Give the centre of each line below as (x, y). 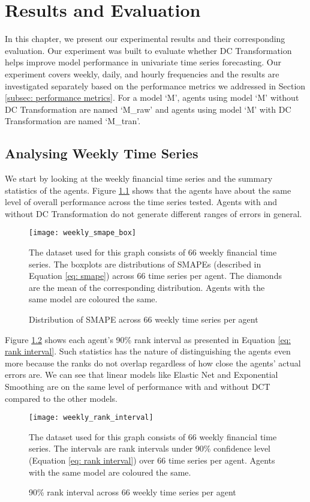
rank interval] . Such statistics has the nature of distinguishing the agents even (148, 351)
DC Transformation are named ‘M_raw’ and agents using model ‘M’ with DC (148, 109)
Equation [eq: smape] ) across (82, 276)
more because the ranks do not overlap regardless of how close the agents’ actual (153, 363)
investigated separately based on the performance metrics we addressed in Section (155, 85)
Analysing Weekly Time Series (102, 153)
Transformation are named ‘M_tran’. (73, 121)
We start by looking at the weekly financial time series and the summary (139, 178)
